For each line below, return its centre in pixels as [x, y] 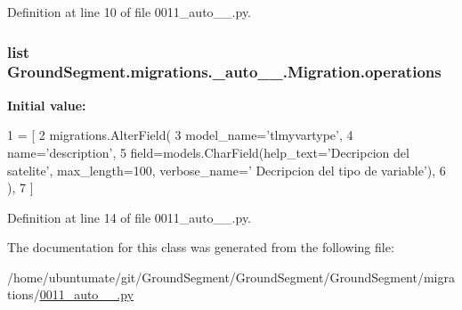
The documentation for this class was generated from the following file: [201, 247]
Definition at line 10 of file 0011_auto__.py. [130, 12]
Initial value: [47, 105]
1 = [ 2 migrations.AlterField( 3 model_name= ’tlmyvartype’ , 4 [180, 135]
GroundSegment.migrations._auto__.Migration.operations [224, 72]
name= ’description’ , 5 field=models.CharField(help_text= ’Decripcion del [208, 152]
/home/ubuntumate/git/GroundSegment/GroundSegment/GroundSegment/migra [231, 277]
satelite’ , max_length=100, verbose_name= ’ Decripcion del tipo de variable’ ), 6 [227, 170]
